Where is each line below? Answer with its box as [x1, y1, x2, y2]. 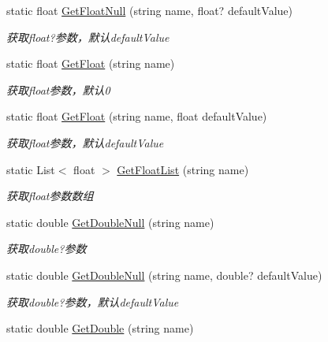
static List [6, 161, 55, 177]
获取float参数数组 [6, 188, 94, 204]
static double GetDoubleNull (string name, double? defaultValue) [6, 266, 322, 283]
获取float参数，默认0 [6, 81, 110, 98]
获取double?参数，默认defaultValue [6, 293, 179, 310]
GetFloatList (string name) [117, 161, 249, 177]
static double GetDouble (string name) [6, 320, 194, 336]
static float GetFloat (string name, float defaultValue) [6, 108, 267, 125]
